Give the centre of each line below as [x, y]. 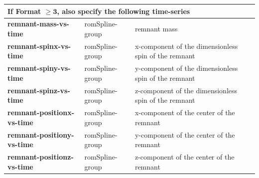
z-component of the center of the [185, 156]
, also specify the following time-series [124, 11]
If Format [24, 11]
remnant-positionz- [41, 156]
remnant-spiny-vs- [39, 68]
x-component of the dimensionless [186, 46]
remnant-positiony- [41, 134]
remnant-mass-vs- [38, 24]
